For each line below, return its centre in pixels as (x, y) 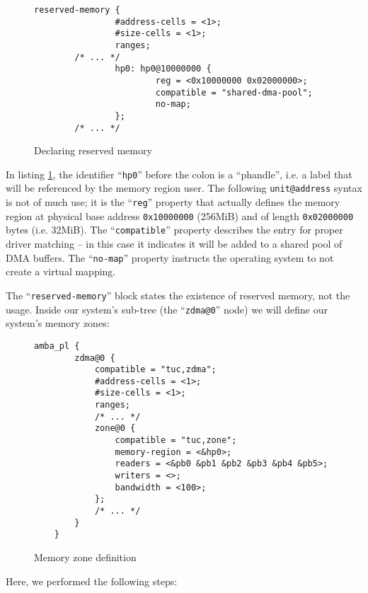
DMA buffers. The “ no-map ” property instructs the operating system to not (170, 257)
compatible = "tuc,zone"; (176, 441)
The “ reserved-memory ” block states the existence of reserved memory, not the (178, 295)
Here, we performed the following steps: (92, 581)
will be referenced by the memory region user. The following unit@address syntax (184, 188)
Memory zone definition (85, 557)
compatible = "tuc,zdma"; (155, 370)
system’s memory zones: (58, 323)
